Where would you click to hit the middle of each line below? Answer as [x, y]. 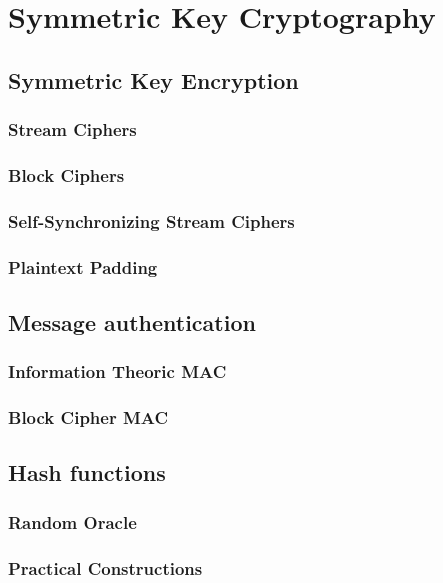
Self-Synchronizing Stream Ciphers [151, 220]
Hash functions [87, 472]
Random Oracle [72, 521]
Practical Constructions [105, 567]
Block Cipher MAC [88, 417]
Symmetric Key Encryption [153, 79]
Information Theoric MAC [117, 371]
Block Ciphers [66, 174]
